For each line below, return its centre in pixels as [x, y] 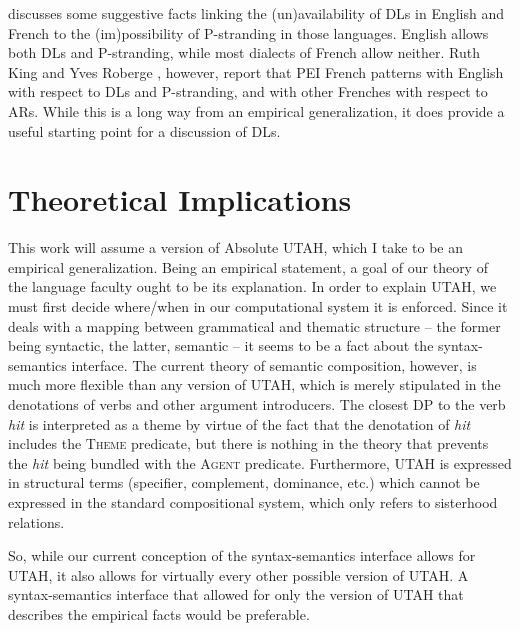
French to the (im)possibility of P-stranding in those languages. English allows [248, 32]
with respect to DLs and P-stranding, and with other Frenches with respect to [248, 91]
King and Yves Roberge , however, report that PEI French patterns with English [256, 71]
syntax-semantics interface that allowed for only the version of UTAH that [236, 594]
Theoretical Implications [180, 199]
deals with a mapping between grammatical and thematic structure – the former [254, 325]
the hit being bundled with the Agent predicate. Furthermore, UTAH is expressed [260, 462]
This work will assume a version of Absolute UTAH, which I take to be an [236, 247]
